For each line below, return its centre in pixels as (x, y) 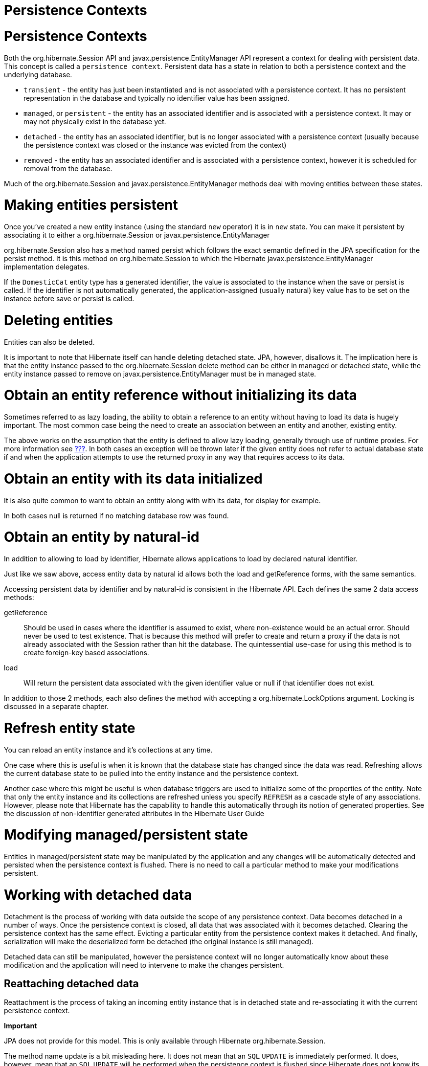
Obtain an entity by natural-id (102, 537)
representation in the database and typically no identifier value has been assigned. (157, 98)
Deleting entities (58, 320)
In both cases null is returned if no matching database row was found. (116, 515)
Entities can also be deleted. (49, 342)
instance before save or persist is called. (69, 299)
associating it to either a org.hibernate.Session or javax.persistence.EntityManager (137, 235)
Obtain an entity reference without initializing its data (180, 395)
